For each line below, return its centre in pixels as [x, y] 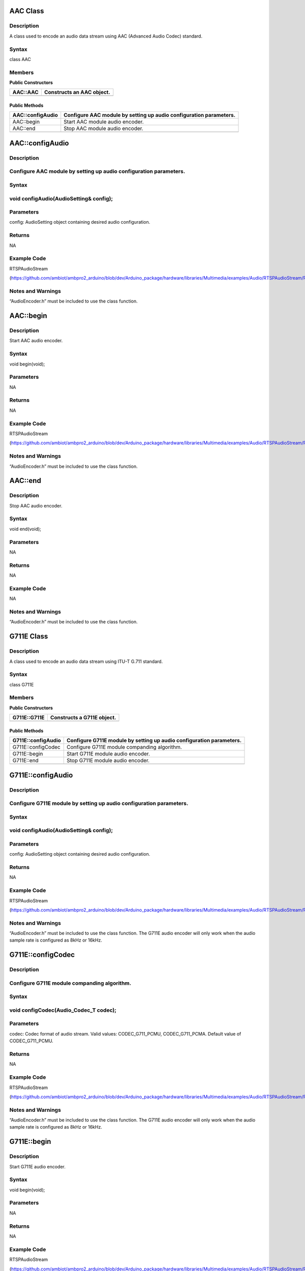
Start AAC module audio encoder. [104, 122]
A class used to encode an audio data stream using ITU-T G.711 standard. [86, 661]
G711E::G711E [29, 718]
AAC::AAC [25, 93]
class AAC [20, 59]
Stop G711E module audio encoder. [108, 761]
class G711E [22, 684]
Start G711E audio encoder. [38, 1166]
